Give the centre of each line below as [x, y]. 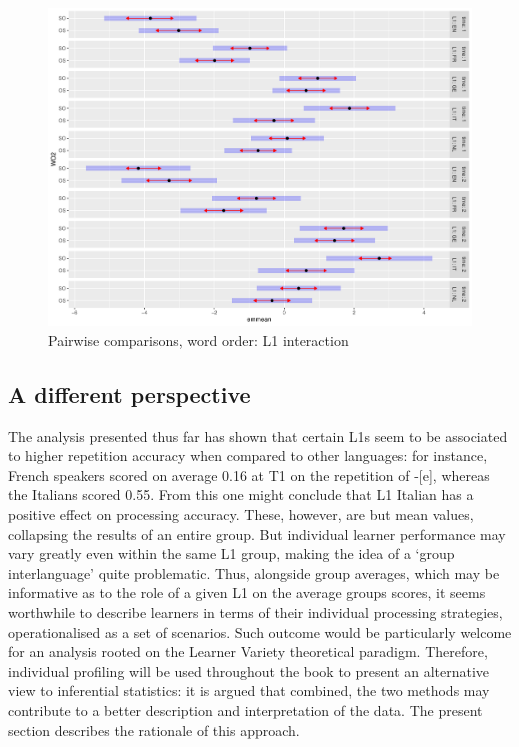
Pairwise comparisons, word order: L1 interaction [198, 339]
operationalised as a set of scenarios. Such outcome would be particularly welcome [260, 631]
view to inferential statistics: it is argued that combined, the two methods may [249, 690]
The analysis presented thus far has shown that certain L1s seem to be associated [258, 435]
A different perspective [129, 393]
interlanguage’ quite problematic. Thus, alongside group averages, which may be [254, 572]
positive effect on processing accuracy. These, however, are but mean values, [241, 514]
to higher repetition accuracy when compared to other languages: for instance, [248, 455]
